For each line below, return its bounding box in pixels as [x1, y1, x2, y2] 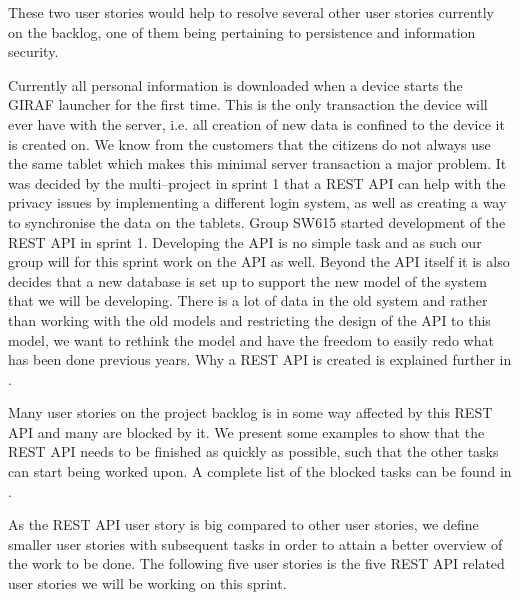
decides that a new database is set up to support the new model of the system [8, 270, 487, 291]
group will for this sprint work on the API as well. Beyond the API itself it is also [8, 251, 510, 272]
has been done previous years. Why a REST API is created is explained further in [8, 349, 512, 370]
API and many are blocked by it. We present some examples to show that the [8, 421, 485, 442]
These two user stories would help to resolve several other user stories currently [8, 2, 494, 22]
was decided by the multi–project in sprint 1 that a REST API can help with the [8, 172, 506, 193]
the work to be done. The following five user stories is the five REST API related [8, 553, 505, 574]
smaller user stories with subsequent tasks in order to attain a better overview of [8, 533, 503, 554]
